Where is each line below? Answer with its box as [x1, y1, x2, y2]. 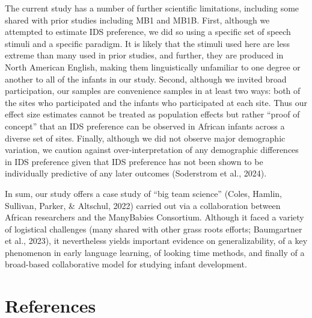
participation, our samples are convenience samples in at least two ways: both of [5, 84, 301, 97]
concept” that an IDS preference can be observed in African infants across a [5, 119, 285, 132]
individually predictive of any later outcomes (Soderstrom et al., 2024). [5, 167, 267, 179]
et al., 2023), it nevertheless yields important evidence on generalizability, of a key [5, 234, 308, 247]
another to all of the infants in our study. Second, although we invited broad [5, 72, 287, 85]
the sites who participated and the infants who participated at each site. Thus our [5, 96, 307, 108]
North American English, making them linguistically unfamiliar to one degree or [5, 60, 301, 73]
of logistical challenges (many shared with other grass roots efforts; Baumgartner [5, 222, 302, 235]
